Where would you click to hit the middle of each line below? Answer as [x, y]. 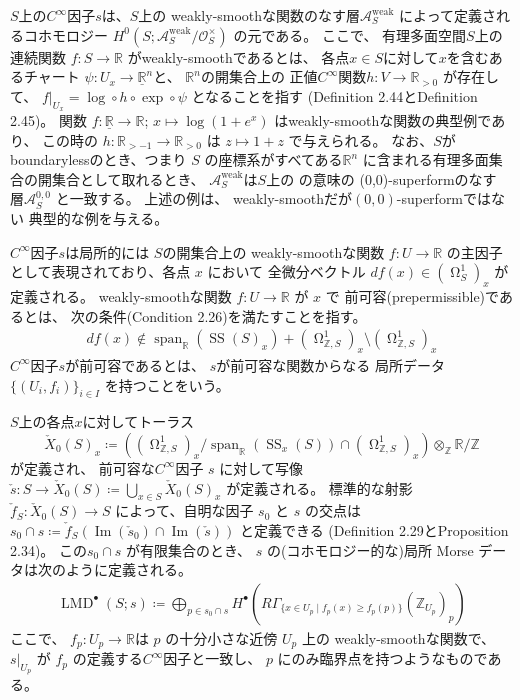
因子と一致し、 [212, 658]
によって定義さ [447, 15]
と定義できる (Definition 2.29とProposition [374, 529]
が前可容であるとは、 [135, 364]
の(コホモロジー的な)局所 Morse [370, 549]
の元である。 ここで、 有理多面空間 [350, 34]
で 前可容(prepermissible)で [412, 295]
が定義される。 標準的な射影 [319, 487]
